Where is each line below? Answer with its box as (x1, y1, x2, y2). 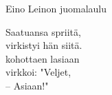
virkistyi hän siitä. (5, 38, 82, 52)
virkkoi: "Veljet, (5, 65, 71, 79)
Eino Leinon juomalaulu (5, 1, 107, 15)
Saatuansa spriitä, (5, 24, 81, 39)
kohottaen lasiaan (5, 51, 80, 65)
